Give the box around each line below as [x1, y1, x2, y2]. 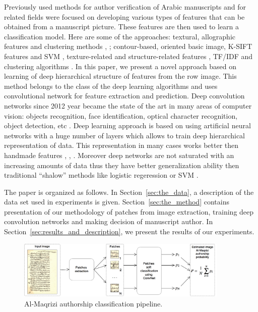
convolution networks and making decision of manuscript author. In [4, 216, 213, 227]
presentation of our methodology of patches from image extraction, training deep [4, 206, 254, 217]
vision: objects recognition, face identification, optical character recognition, [4, 110, 238, 121]
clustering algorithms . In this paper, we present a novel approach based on [4, 61, 237, 71]
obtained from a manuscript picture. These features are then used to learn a [4, 21, 239, 32]
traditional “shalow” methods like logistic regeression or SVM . [4, 170, 199, 180]
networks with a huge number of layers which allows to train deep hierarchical [4, 130, 245, 140]
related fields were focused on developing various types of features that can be [4, 11, 245, 22]
